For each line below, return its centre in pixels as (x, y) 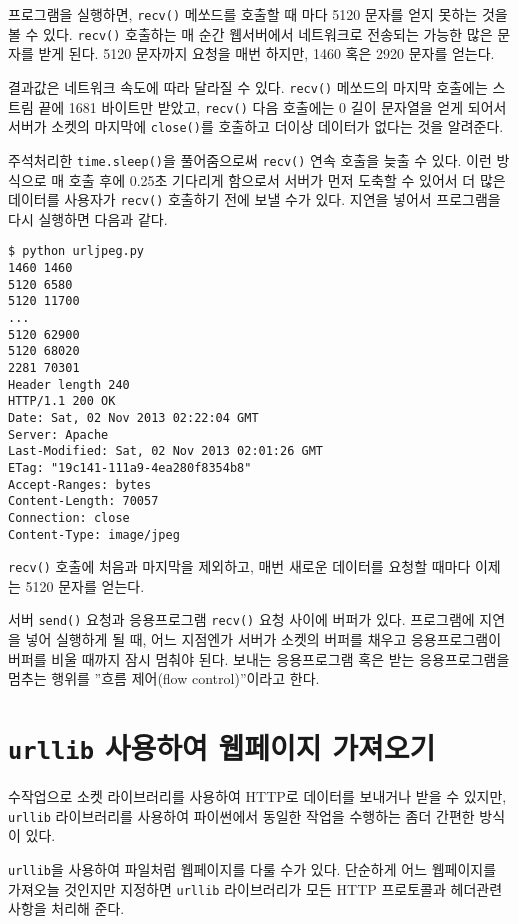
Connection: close (69, 517)
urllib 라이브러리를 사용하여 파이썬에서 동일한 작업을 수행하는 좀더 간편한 (241, 815)
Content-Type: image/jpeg (94, 534)
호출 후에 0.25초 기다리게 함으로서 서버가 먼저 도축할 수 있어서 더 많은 (287, 179)
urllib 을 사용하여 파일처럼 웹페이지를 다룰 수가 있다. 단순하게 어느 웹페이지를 (252, 868)
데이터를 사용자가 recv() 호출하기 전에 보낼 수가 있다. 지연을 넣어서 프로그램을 (254, 199)
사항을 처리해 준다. (66, 908)
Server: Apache (58, 434)
